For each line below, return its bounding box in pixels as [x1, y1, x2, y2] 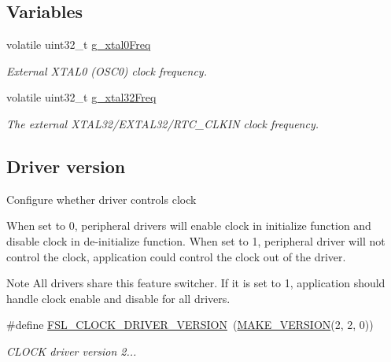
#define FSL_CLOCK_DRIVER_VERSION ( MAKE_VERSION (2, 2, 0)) [6, 316, 374, 333]
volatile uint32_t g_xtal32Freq [6, 89, 157, 105]
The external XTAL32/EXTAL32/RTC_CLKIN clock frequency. [6, 115, 319, 131]
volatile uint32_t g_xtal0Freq [6, 36, 151, 53]
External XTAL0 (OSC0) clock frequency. [6, 62, 207, 79]
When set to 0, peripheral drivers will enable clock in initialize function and [6, 217, 371, 234]
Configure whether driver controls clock [6, 190, 197, 207]
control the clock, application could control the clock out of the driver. [6, 248, 346, 264]
